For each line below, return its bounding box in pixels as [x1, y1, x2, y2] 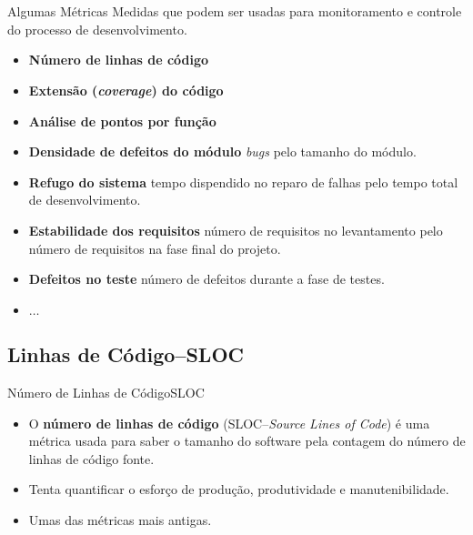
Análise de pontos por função [28, 111, 216, 130]
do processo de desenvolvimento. [7, 19, 187, 38]
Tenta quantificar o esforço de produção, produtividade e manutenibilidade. [28, 479, 449, 499]
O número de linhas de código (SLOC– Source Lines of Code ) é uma [28, 413, 430, 432]
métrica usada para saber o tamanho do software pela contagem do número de [28, 431, 466, 450]
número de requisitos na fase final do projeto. [28, 238, 281, 257]
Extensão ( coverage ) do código [28, 80, 224, 99]
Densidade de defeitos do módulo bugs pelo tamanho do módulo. [28, 142, 417, 161]
